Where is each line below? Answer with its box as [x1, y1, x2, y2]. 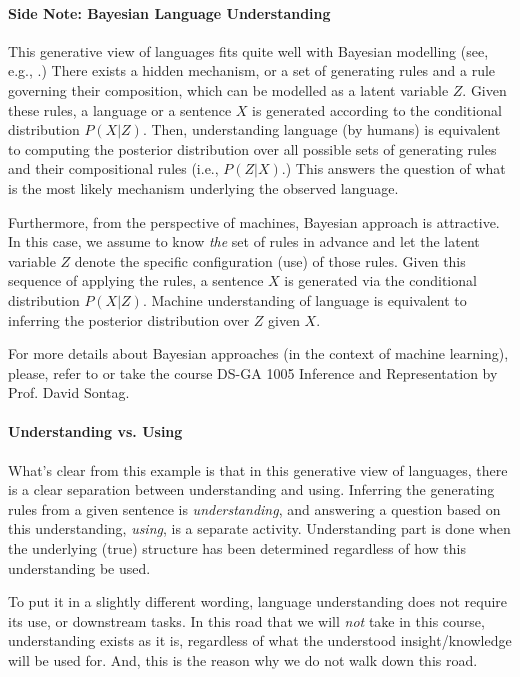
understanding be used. [8, 557, 151, 578]
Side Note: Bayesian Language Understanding [8, 2, 331, 23]
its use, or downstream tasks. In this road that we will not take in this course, [8, 610, 485, 631]
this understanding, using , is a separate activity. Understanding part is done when [8, 518, 511, 539]
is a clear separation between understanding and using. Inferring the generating [8, 479, 495, 500]
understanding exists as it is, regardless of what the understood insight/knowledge [8, 630, 512, 651]
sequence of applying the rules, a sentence [8, 270, 264, 291]
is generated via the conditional [284, 270, 477, 291]
